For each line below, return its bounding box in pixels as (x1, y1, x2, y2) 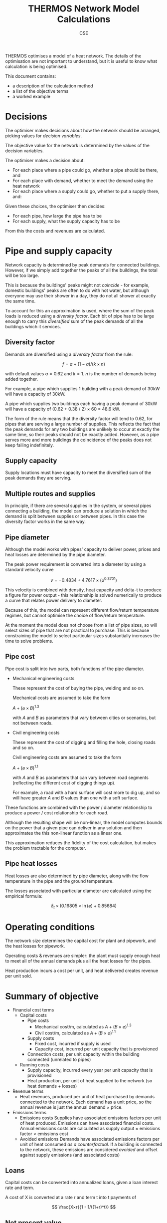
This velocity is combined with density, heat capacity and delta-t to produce (5, 587, 162, 593)
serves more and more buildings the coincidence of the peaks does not (5, 437, 152, 443)
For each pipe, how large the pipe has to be (12, 213, 102, 219)
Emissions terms (12, 1109, 46, 1115)
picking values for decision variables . (5, 133, 82, 139)
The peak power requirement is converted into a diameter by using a (5, 561, 146, 567)
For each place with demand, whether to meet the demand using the (12, 178, 154, 184)
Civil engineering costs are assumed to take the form (12, 754, 121, 760)
